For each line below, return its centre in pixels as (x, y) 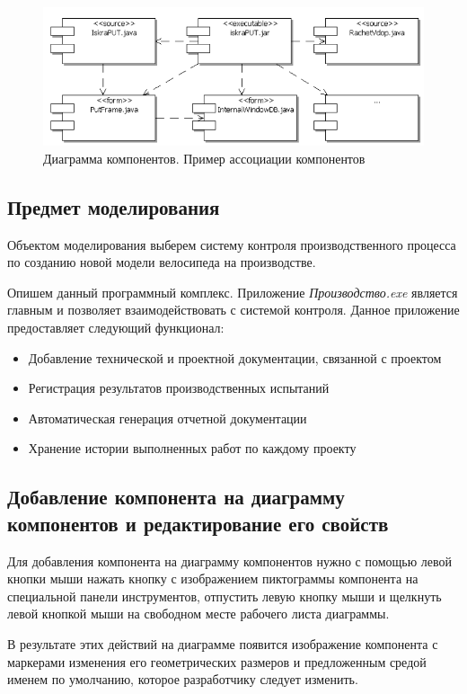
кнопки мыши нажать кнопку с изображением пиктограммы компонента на (213, 578)
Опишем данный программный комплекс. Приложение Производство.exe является (233, 292)
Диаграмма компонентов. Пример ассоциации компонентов (204, 158)
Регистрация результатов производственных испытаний (179, 388)
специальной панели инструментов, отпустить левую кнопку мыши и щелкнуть (225, 596)
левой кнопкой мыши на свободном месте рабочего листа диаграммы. (198, 614)
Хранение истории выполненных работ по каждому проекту (192, 448)
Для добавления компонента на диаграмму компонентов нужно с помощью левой (230, 561)
